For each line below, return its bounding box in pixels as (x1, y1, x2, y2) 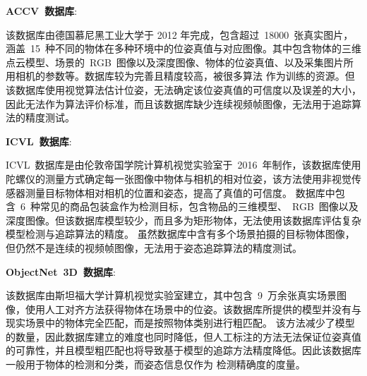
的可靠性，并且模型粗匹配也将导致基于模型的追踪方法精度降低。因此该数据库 (6, 343, 361, 358)
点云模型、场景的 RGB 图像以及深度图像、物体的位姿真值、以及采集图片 (6, 54, 344, 69)
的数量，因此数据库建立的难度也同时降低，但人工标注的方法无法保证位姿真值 (6, 329, 361, 344)
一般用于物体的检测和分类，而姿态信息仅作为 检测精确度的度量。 (6, 357, 306, 372)
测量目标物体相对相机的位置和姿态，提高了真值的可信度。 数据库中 (25, 185, 335, 200)
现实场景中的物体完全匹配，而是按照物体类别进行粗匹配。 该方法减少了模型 (6, 315, 355, 330)
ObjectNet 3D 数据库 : (6, 264, 116, 279)
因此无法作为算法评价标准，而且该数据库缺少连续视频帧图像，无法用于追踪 (6, 96, 351, 111)
